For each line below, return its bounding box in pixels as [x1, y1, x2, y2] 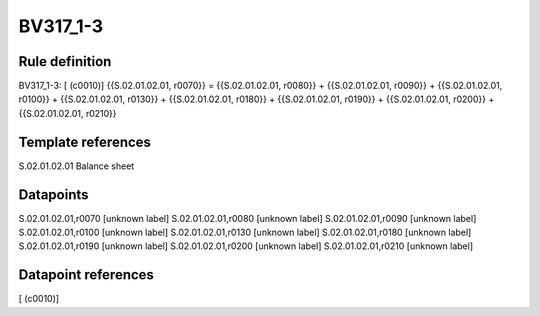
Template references [18, 133, 152, 150]
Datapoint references [18, 266, 155, 284]
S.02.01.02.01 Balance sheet [18, 160, 135, 172]
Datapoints [18, 186, 89, 203]
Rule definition [18, 53, 112, 70]
